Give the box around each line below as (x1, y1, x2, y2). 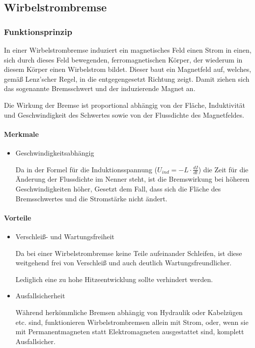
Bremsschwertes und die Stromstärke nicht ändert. (15, 193, 168, 203)
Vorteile (4, 212, 31, 222)
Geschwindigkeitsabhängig (15, 147, 94, 158)
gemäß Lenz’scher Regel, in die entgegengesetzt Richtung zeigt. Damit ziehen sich (4, 73, 250, 84)
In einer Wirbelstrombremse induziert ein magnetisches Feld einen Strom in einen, (4, 45, 252, 55)
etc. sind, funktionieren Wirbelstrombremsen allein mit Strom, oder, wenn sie (15, 316, 249, 327)
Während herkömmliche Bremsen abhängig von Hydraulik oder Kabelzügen (15, 307, 243, 317)
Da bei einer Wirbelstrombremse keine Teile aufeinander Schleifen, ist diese (15, 248, 242, 258)
